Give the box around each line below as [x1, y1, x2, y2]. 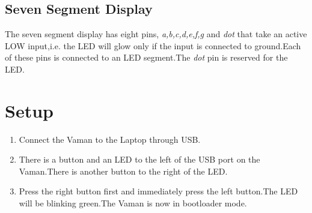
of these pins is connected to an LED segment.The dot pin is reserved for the [5, 51, 288, 64]
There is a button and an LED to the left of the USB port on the [19, 153, 260, 166]
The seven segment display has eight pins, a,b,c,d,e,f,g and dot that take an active [5, 28, 307, 40]
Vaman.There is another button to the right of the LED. [19, 164, 228, 177]
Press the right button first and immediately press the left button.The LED [19, 185, 298, 197]
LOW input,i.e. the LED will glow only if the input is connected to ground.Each [5, 39, 301, 52]
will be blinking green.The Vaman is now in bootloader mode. [19, 197, 247, 209]
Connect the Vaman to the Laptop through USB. [19, 133, 201, 145]
